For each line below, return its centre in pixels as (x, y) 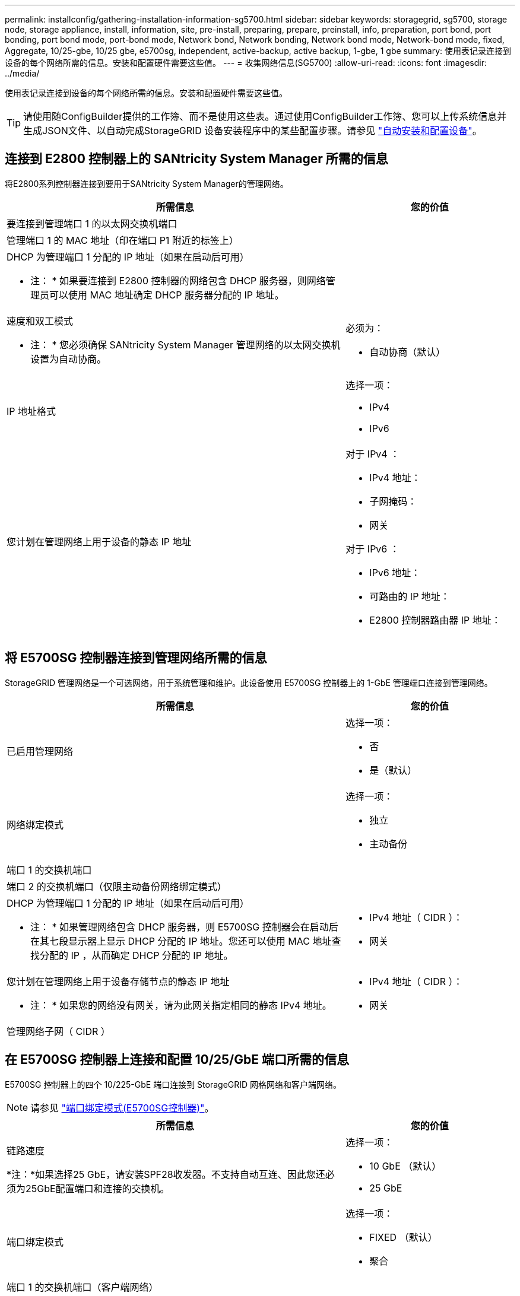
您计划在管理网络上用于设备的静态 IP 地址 (99, 541)
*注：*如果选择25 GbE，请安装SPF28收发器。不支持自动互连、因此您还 (166, 1174)
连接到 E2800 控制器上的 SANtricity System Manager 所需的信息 (196, 159)
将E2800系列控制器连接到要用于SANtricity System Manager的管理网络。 (147, 183)
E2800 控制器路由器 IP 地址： (435, 620)
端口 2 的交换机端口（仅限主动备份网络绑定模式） (117, 886)
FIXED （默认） (403, 1237)
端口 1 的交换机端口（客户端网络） (83, 1287)
